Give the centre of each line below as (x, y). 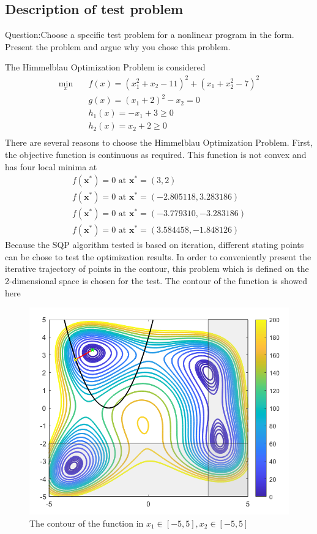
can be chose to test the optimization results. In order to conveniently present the (158, 256)
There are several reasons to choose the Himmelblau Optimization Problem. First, (159, 142)
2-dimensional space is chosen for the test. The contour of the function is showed (156, 281)
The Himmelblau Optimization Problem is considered (105, 67)
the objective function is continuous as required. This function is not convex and (156, 154)
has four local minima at (51, 166)
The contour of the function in (87, 523)
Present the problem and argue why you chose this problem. (118, 46)
